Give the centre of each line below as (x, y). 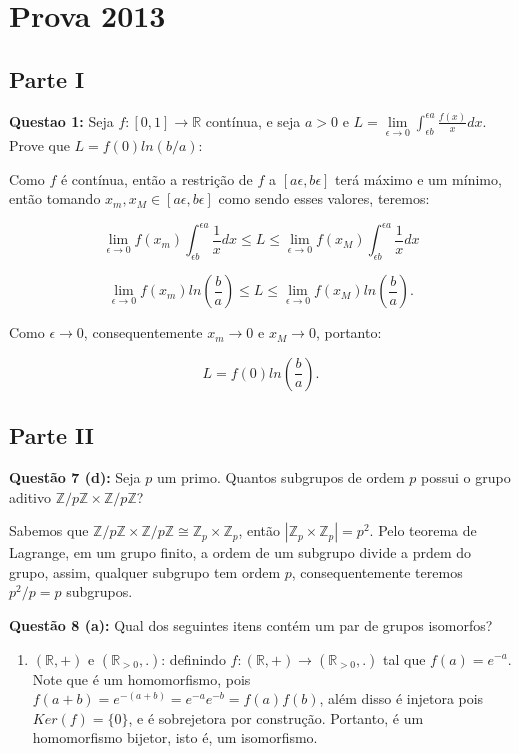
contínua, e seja (253, 120)
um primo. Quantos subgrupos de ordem (280, 476)
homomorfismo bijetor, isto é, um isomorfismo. (175, 737)
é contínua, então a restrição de (156, 178)
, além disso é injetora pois (401, 698)
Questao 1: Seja (61, 120)
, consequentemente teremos (377, 571)
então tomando (55, 198)
